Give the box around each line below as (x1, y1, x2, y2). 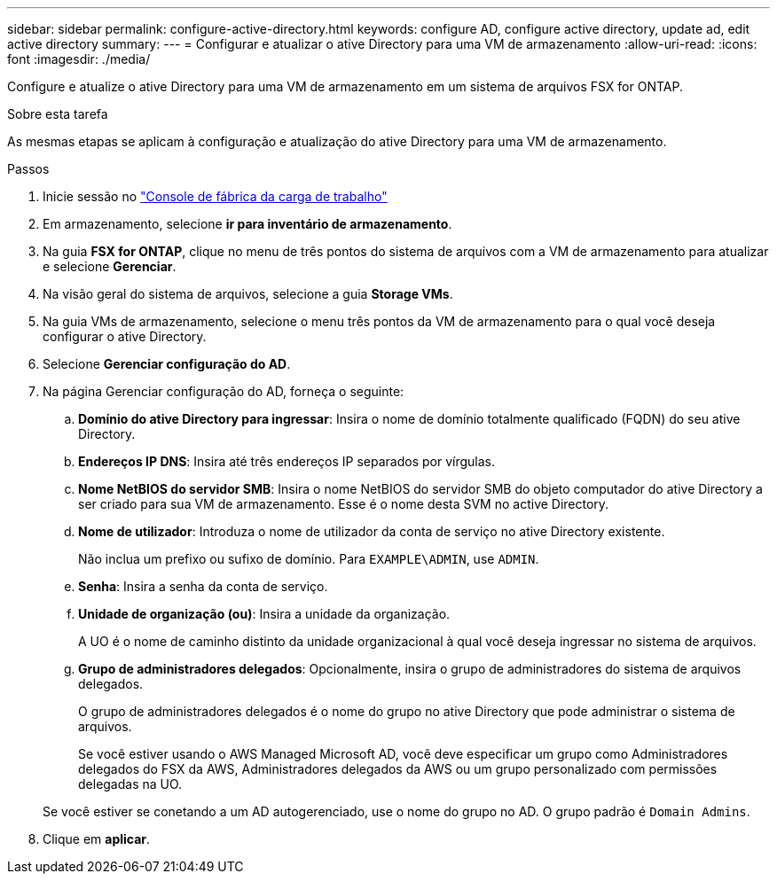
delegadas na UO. (78, 776, 183, 791)
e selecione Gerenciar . (43, 259, 177, 274)
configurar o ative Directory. (43, 329, 207, 344)
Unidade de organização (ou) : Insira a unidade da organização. (78, 606, 451, 621)
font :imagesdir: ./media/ (7, 51, 151, 66)
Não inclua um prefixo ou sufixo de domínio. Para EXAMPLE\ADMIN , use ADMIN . (78, 551, 539, 566)
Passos (7, 161, 50, 176)
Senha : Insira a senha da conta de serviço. (78, 579, 328, 594)
